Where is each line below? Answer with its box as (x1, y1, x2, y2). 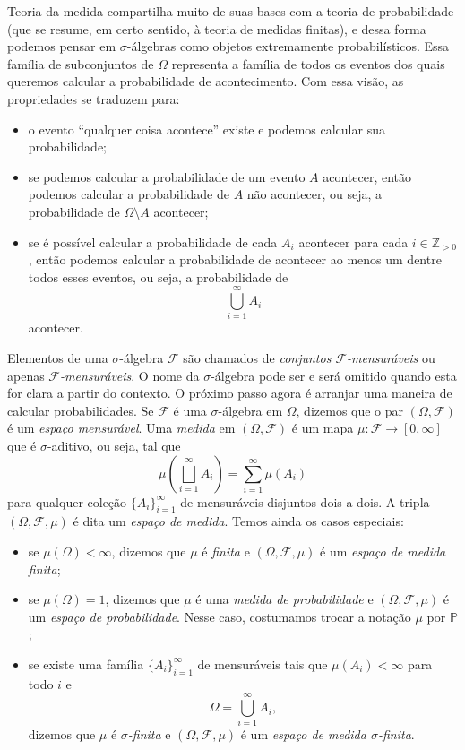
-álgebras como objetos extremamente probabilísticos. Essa (126, 37, 450, 56)
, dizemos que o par (296, 401, 404, 419)
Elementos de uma (7, 349, 108, 367)
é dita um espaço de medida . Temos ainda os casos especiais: (73, 512, 404, 530)
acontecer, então (323, 167, 412, 185)
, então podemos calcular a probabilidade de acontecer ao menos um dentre (28, 250, 442, 269)
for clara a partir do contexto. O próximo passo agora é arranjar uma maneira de (7, 384, 452, 402)
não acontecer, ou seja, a (246, 185, 383, 203)
